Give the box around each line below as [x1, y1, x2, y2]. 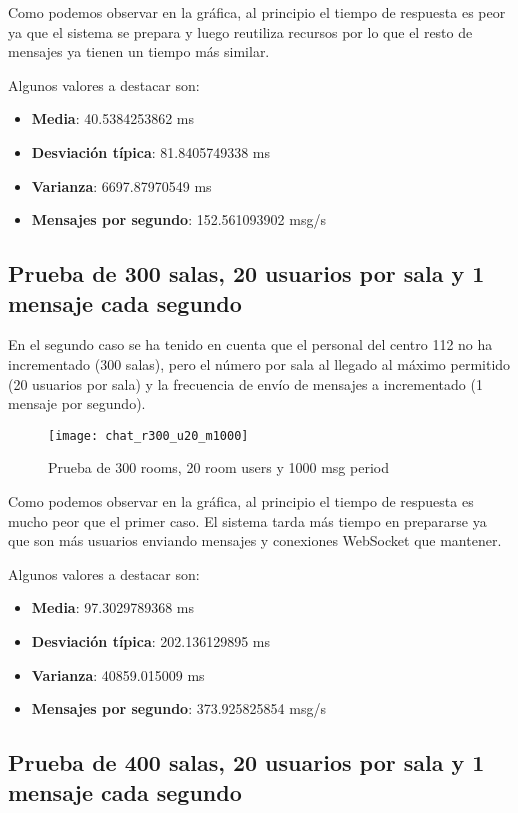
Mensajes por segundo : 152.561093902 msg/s [31, 209, 326, 230]
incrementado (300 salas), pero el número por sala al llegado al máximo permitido [8, 353, 511, 374]
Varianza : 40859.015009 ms [31, 664, 205, 685]
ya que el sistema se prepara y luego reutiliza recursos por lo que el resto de [8, 21, 473, 42]
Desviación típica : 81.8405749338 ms [31, 141, 271, 162]
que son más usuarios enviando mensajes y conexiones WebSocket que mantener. [8, 530, 502, 551]
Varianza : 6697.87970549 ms [31, 175, 212, 196]
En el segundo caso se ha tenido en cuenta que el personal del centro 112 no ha [8, 334, 493, 355]
